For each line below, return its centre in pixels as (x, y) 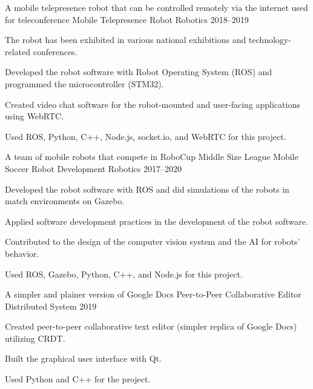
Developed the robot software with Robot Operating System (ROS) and (139, 72)
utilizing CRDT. (35, 338)
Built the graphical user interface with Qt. (84, 358)
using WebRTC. (35, 116)
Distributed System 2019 (51, 306)
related (18, 51)
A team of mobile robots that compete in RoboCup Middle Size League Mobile (152, 157)
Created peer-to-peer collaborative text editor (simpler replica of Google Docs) (151, 326)
